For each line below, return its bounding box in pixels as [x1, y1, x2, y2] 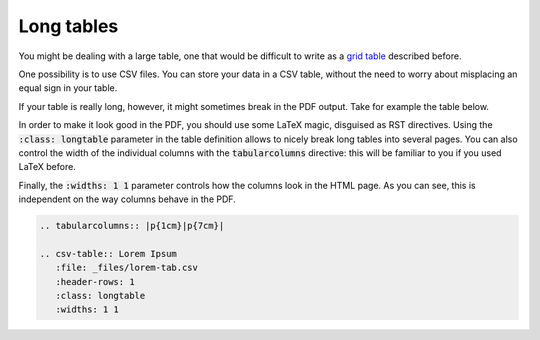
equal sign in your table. [18, 82, 118, 94]
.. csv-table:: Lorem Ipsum [39, 248, 177, 259]
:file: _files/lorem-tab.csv [55, 262, 199, 274]
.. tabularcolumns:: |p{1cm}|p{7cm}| [39, 220, 225, 232]
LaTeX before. [18, 161, 77, 173]
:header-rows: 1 [55, 276, 135, 287]
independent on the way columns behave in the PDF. [18, 193, 237, 205]
